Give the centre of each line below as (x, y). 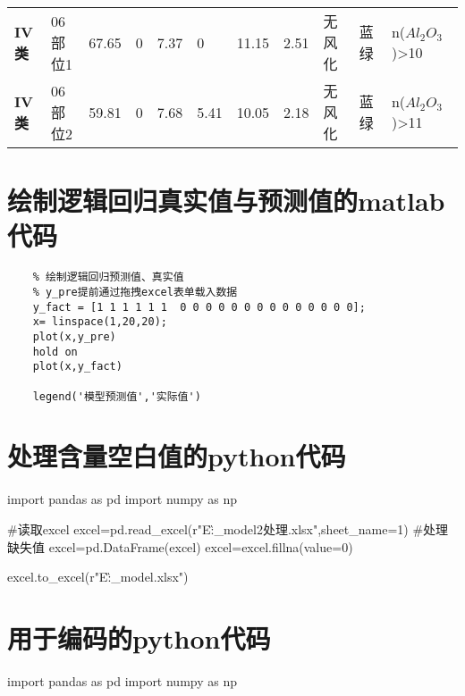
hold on (55, 352)
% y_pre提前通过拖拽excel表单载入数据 (135, 292)
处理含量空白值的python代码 (177, 456)
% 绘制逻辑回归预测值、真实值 (108, 277)
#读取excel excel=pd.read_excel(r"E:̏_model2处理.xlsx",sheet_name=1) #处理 (228, 528)
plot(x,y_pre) (74, 336)
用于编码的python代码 (139, 637)
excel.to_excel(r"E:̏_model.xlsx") (98, 577)
